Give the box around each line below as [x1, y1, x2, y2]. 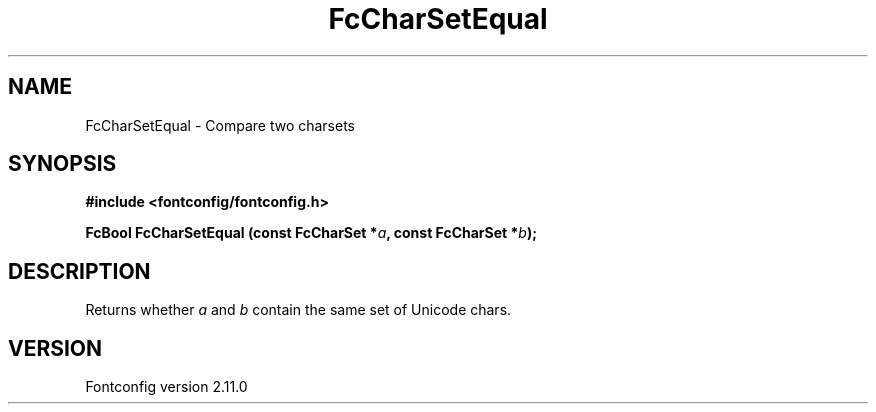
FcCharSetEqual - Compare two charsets [85, 116, 355, 134]
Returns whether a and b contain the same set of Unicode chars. [85, 301, 512, 319]
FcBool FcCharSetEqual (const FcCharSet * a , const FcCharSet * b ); [85, 224, 538, 242]
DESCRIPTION [8, 258, 151, 284]
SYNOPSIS [8, 151, 117, 177]
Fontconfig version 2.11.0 [85, 378, 248, 396]
